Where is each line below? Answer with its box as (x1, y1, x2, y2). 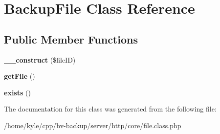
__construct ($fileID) (4, 54, 76, 65)
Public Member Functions (4, 31, 138, 46)
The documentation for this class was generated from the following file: (4, 104, 217, 114)
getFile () (4, 71, 35, 81)
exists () (4, 87, 31, 97)
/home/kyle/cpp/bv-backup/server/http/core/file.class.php (4, 120, 181, 130)
